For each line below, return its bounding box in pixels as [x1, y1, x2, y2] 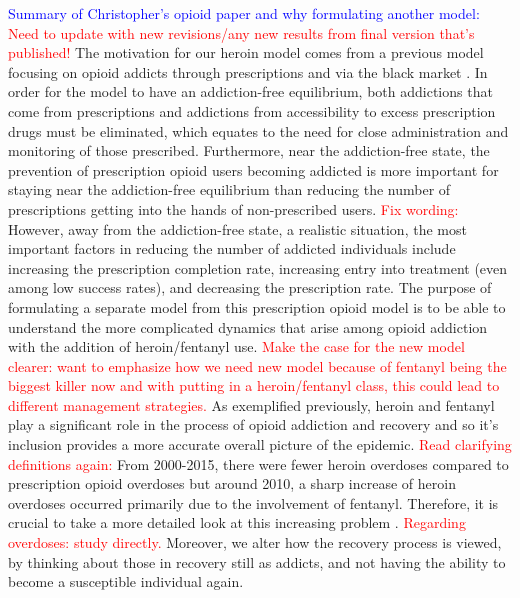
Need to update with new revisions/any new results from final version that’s [8, 22, 475, 43]
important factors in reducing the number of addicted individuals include [8, 238, 456, 259]
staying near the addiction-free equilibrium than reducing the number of [8, 179, 451, 200]
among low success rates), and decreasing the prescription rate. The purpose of [8, 277, 492, 298]
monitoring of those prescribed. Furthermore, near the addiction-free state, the [8, 140, 490, 161]
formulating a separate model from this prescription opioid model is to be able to [8, 296, 506, 317]
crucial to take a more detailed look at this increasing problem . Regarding [8, 512, 466, 533]
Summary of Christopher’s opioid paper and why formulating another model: [8, 3, 480, 23]
